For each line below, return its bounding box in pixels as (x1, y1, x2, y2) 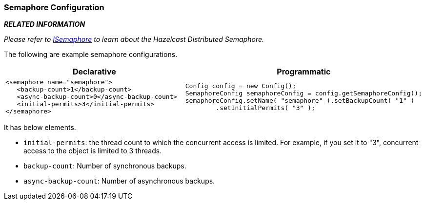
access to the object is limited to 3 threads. (23, 147, 162, 155)
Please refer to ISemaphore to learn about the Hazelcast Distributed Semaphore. (4, 35, 264, 44)
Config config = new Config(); (185, 82, 296, 90)
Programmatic (277, 67, 331, 77)
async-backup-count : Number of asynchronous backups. (23, 177, 215, 185)
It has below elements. (4, 123, 76, 132)
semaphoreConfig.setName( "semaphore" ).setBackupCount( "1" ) (185, 96, 415, 104)
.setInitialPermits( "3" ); (216, 104, 315, 111)
